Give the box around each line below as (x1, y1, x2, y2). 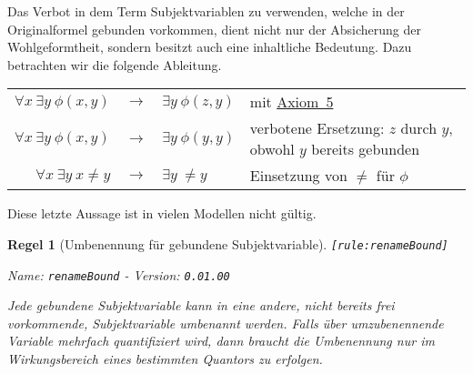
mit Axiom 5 (249, 91, 334, 113)
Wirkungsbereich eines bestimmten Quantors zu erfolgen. (7, 349, 323, 369)
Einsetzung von (249, 165, 347, 187)
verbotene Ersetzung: (249, 117, 385, 139)
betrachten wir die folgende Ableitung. (7, 55, 222, 74)
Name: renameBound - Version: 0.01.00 (7, 265, 230, 284)
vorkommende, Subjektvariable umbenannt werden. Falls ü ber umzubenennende (7, 313, 444, 332)
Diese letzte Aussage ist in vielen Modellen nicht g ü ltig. (7, 204, 317, 223)
